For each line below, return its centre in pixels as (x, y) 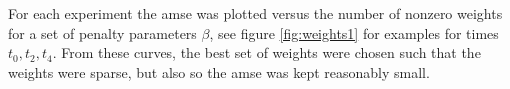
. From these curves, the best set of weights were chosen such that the (266, 52)
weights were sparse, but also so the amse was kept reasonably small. (219, 71)
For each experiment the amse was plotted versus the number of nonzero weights (255, 13)
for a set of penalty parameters (102, 32)
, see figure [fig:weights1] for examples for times (354, 32)
